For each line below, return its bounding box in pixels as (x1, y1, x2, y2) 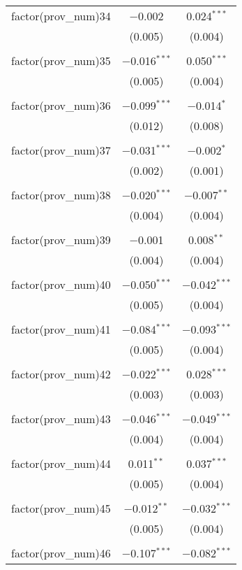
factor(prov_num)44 (11, 455, 111, 471)
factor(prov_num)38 (11, 187, 111, 203)
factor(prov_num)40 (11, 276, 111, 292)
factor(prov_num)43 (11, 411, 111, 427)
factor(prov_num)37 (11, 142, 111, 158)
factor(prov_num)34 (11, 8, 111, 24)
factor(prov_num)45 (11, 500, 111, 516)
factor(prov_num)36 (11, 97, 111, 113)
